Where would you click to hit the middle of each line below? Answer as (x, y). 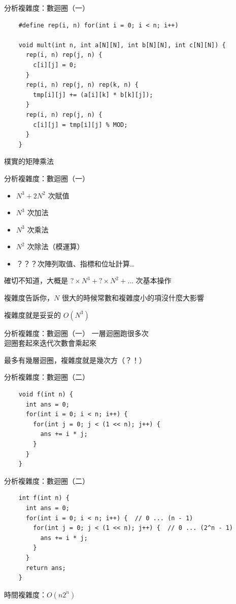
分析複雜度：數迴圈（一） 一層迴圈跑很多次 (76, 333)
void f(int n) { (46, 395)
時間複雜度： (25, 594)
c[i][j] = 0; (55, 65)
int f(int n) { (44, 498)
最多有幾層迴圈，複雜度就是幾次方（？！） (75, 360)
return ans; (46, 568)
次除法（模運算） (56, 246)
